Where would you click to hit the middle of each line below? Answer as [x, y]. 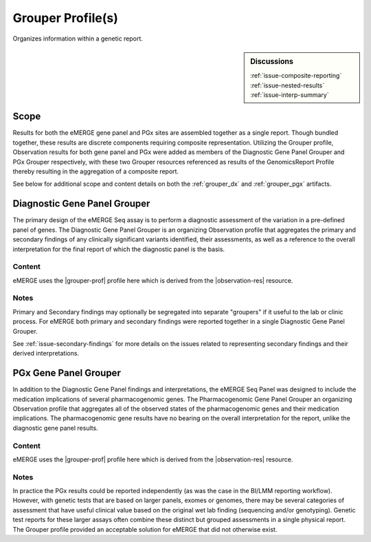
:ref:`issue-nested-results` [288, 85]
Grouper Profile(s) [65, 18]
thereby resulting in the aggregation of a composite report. [95, 171]
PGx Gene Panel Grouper [67, 373]
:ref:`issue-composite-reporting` [296, 76]
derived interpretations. [46, 354]
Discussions [272, 61]
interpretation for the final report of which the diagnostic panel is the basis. [119, 249]
